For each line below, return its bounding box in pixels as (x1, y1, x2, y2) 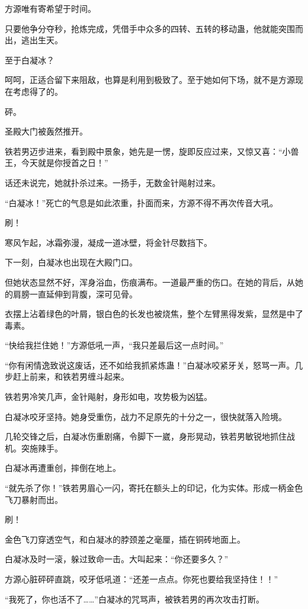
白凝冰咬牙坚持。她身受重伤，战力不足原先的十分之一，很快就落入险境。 (5, 410, 287, 422)
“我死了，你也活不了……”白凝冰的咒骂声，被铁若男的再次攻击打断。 (5, 592, 264, 605)
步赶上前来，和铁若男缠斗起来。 (5, 370, 129, 383)
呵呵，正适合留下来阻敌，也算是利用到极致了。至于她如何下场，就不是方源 (5, 73, 295, 86)
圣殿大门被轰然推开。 (5, 125, 88, 137)
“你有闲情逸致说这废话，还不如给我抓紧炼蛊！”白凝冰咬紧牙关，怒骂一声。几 (5, 358, 303, 371)
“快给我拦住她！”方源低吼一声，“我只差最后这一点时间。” (5, 339, 224, 351)
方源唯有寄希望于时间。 (5, 2, 96, 14)
